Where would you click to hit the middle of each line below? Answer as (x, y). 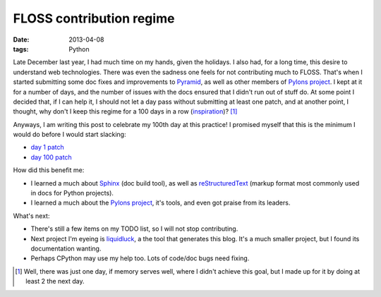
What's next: (31, 216)
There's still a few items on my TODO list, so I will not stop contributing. (134, 229)
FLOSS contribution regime (94, 18)
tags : (21, 49)
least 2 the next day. (55, 281)
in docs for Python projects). (72, 193)
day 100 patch (51, 157)
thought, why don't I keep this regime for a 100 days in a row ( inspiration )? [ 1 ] (125, 111)
